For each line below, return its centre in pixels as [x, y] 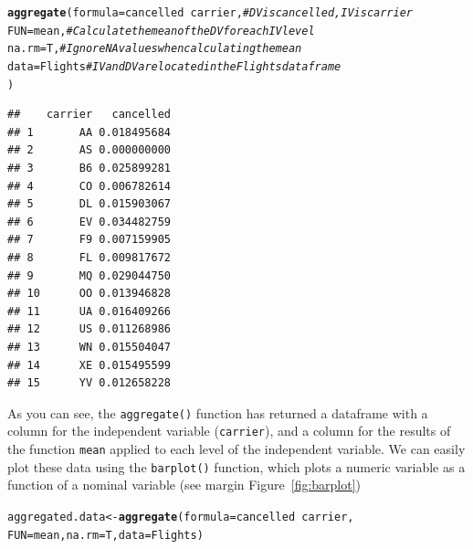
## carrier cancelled [89, 115]
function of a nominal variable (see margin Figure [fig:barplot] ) [184, 485]
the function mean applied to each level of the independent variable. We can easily [236, 449]
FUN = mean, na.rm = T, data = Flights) [105, 535]
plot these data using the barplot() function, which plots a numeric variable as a [236, 466]
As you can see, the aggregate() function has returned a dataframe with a [218, 412]
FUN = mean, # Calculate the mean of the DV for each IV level [161, 31]
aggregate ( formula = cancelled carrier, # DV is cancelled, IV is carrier [210, 13]
